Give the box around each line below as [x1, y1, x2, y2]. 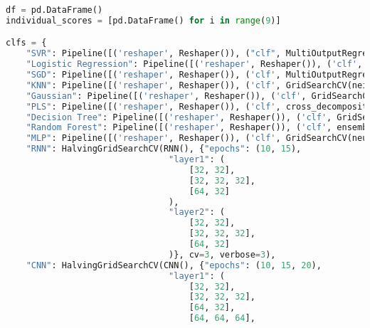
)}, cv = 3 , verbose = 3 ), [169, 249, 276, 260]
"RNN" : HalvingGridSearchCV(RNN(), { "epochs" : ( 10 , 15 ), [26, 144, 302, 154]
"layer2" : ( [169, 207, 225, 218]
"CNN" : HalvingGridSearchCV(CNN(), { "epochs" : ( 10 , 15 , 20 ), [26, 260, 322, 270]
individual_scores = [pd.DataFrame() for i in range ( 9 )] [6, 15, 281, 26]
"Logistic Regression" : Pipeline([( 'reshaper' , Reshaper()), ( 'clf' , [26, 59, 363, 70]
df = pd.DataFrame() [6, 5, 103, 15]
